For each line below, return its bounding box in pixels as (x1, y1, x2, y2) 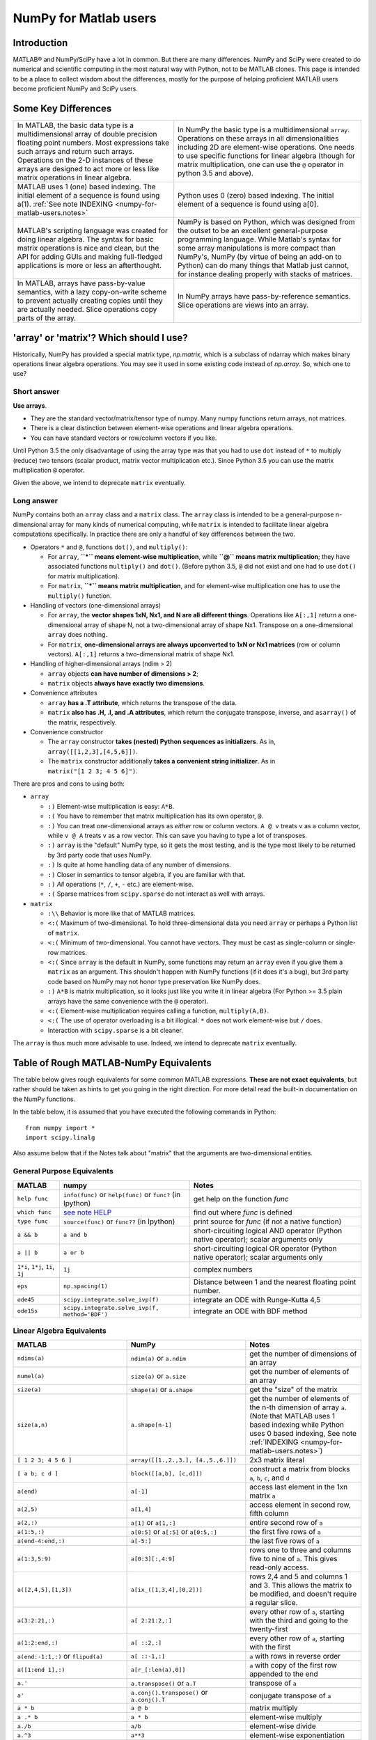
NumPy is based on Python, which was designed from (178, 217, 355, 227)
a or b (63, 1249, 84, 1256)
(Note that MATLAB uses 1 (249, 1411, 336, 1421)
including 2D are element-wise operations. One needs (178, 143, 355, 152)
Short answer (13, 387, 60, 397)
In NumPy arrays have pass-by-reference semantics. (178, 292, 351, 301)
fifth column (249, 1509, 289, 1519)
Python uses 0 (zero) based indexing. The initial (178, 191, 334, 200)
